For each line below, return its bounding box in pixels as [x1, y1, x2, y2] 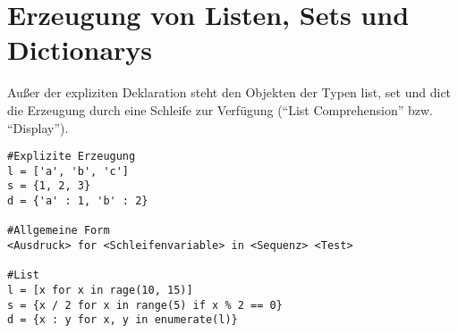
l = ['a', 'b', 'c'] [7, 164, 130, 178]
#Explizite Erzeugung [7, 150, 136, 163]
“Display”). [7, 118, 69, 137]
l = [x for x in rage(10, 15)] [7, 284, 193, 296]
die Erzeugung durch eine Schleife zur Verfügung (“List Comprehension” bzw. [7, 100, 433, 119]
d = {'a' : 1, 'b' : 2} [7, 195, 148, 208]
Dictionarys [7, 31, 153, 68]
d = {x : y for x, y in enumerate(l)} [7, 313, 238, 327]
